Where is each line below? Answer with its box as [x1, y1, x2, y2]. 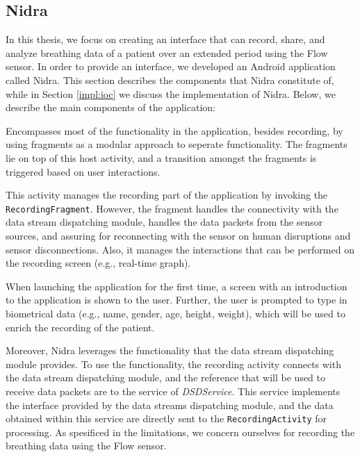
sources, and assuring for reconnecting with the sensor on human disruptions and [6, 228, 351, 242]
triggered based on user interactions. [6, 164, 161, 178]
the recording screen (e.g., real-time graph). [6, 256, 191, 270]
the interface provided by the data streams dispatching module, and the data [6, 397, 334, 412]
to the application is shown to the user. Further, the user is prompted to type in [6, 292, 347, 307]
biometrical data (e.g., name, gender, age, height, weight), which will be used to [6, 306, 345, 320]
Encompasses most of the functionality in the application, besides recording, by [6, 123, 343, 138]
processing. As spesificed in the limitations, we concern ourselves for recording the [6, 424, 355, 439]
